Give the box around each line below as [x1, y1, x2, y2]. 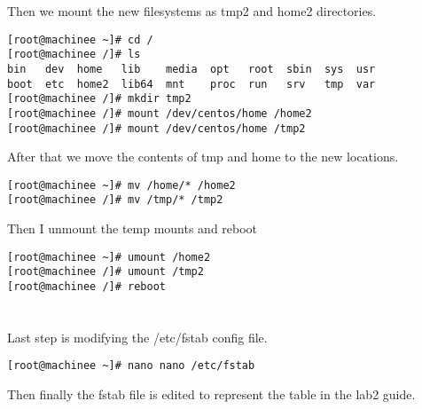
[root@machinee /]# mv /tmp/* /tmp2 [7, 193, 223, 207]
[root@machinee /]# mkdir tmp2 [7, 92, 191, 106]
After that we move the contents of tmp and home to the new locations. [7, 147, 399, 166]
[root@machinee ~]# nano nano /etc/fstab [7, 359, 255, 373]
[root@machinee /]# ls [7, 48, 141, 61]
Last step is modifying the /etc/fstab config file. [7, 327, 268, 346]
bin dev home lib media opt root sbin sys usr [7, 62, 376, 75]
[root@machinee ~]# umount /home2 [7, 250, 211, 263]
